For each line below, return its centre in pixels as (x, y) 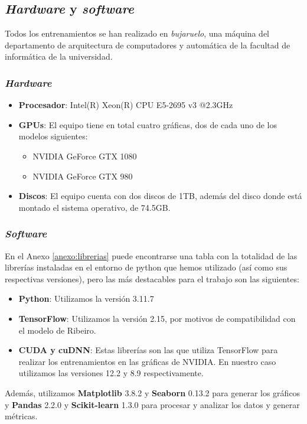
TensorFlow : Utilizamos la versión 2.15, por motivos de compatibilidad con (157, 318)
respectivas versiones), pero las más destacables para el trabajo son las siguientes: (152, 278)
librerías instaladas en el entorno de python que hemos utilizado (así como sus (146, 267)
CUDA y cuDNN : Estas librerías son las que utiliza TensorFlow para (148, 350)
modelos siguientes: (53, 136)
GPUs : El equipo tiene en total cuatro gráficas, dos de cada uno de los (148, 124)
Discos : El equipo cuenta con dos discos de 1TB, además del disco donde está (160, 196)
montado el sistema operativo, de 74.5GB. (94, 207)
